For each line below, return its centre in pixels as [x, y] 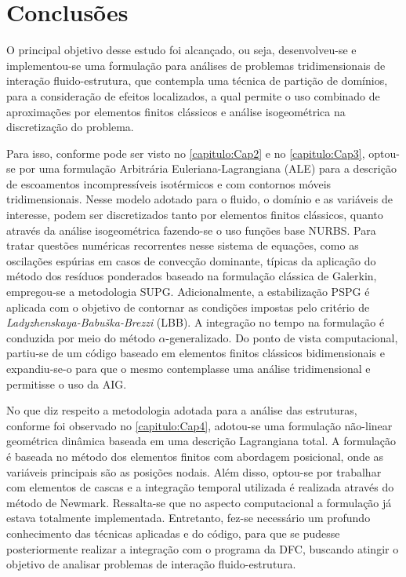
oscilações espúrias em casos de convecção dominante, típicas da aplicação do [191, 260]
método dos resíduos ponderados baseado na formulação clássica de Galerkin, [192, 276]
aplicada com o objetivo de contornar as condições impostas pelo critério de [188, 307]
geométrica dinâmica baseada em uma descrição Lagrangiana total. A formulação [201, 441]
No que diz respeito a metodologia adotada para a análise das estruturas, [182, 410]
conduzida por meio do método [81, 337]
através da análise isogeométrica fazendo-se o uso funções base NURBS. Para [191, 230]
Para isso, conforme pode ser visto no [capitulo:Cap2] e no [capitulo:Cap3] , [186, 153]
